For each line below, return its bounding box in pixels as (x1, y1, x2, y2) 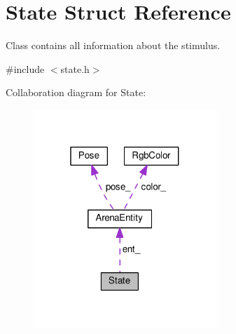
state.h (60, 61, 90, 76)
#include (6, 61, 45, 76)
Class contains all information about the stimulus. (6, 38, 221, 53)
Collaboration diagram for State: (6, 85, 146, 100)
